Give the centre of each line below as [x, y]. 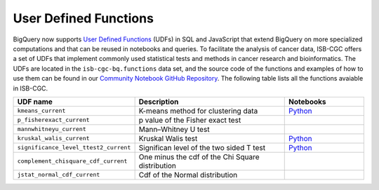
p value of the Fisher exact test [190, 120]
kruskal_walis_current [54, 138]
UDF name [35, 102]
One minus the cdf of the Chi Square [199, 156]
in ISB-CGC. [31, 88]
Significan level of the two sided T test [202, 147]
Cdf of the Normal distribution [188, 175]
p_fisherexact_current [54, 120]
